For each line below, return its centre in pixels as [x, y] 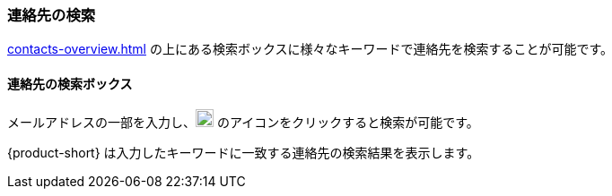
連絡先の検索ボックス [70, 83]
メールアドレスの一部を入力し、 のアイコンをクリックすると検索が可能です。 [243, 122]
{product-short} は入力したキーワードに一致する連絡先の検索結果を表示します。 [244, 152]
